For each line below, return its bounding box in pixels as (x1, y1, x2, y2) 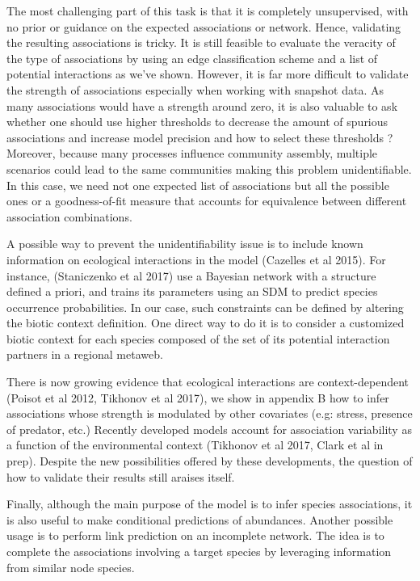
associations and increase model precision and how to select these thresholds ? (6, 128, 393, 145)
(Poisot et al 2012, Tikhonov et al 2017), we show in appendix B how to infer (6, 389, 389, 406)
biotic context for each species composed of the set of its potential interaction (6, 330, 390, 347)
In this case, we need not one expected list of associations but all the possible (6, 176, 389, 193)
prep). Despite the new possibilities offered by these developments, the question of (6, 453, 413, 469)
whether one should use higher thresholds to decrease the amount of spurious (6, 113, 388, 130)
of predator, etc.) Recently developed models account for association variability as (6, 420, 412, 437)
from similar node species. (6, 558, 135, 575)
